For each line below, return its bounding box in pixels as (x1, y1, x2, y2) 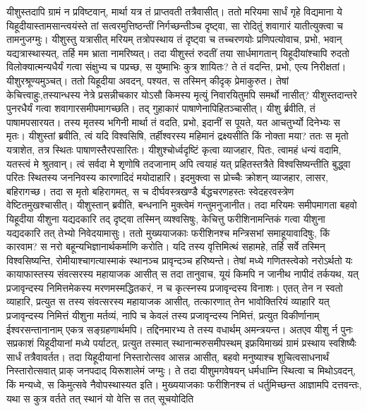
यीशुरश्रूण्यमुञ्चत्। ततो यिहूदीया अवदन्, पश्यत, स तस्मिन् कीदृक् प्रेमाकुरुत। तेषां (6, 73, 289, 87)
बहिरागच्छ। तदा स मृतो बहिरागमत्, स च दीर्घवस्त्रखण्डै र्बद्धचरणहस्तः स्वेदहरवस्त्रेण (6, 183, 294, 198)
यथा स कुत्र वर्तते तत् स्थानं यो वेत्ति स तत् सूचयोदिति (6, 391, 194, 405)
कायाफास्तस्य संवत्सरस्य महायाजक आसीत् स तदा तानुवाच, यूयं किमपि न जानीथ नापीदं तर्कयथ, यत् (6, 266, 359, 281)
